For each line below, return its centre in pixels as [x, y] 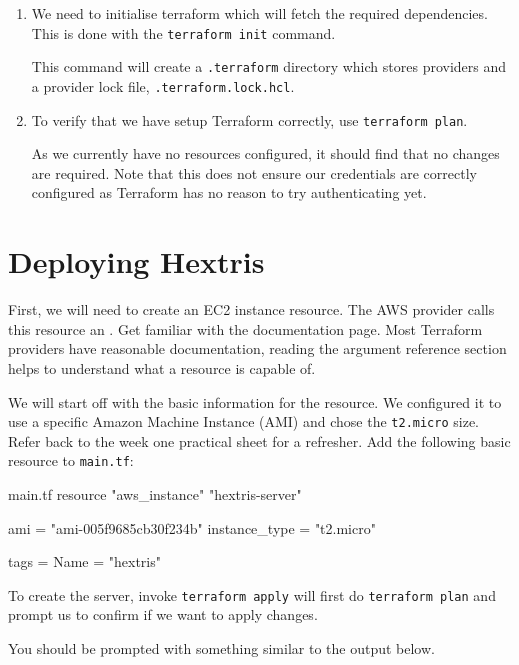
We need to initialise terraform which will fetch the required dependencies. [259, 13]
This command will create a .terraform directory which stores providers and [269, 66]
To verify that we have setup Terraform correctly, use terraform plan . [249, 119]
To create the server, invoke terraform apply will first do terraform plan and [252, 594]
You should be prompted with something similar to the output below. [221, 648]
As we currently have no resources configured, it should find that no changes [265, 153]
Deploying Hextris [136, 261]
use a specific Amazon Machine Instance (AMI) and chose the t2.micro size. [243, 421]
